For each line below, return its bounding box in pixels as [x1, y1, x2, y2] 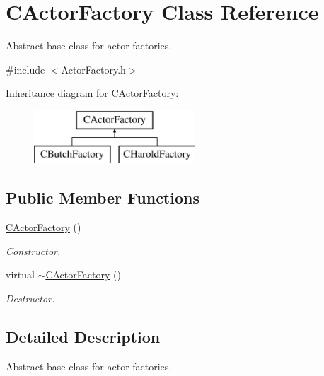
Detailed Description [6, 326, 161, 348]
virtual [6, 267, 35, 282]
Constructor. [6, 243, 61, 258]
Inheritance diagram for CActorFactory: [6, 86, 179, 100]
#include [6, 61, 45, 76]
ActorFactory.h [61, 61, 126, 76]
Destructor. [6, 291, 55, 306]
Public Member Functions [6, 187, 199, 208]
